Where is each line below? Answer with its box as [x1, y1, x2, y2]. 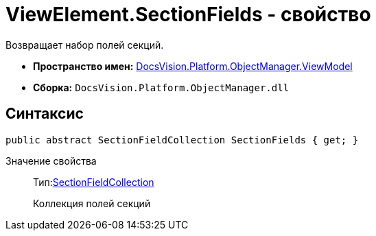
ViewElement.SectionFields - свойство [5, 3, 371, 26]
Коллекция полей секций [33, 197, 151, 209]
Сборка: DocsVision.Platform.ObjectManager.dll [33, 81, 290, 93]
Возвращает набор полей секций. [5, 38, 164, 51]
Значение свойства [5, 154, 97, 167]
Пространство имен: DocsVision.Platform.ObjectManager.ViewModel [33, 60, 353, 72]
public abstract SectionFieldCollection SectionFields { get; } [5, 134, 359, 145]
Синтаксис [5, 105, 84, 123]
